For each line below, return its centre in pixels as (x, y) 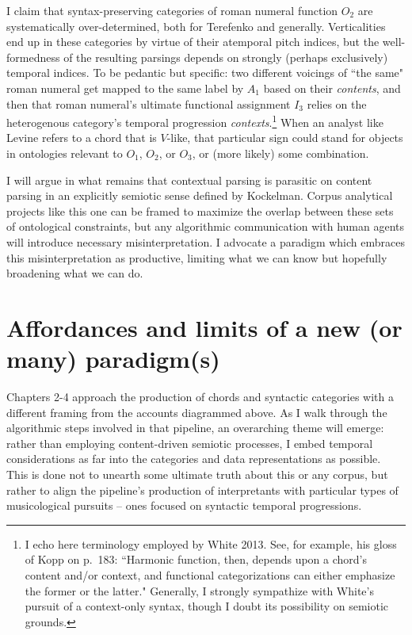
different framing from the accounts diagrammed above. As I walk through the (197, 412)
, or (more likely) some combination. (280, 153)
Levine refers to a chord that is (82, 138)
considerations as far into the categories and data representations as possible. (194, 459)
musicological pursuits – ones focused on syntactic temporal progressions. (184, 505)
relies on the (337, 103)
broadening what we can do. (75, 273)
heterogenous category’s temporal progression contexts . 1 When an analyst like (195, 121)
